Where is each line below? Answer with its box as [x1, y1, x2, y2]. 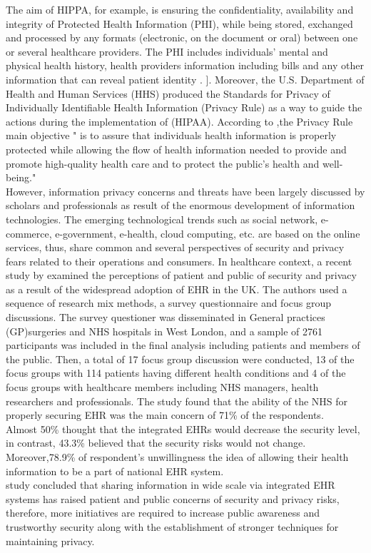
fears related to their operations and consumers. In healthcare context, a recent [6, 253, 352, 268]
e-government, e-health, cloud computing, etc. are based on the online [55, 225, 360, 240]
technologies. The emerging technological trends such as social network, [6, 211, 318, 226]
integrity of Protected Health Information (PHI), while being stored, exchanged [6, 16, 353, 31]
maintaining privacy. [6, 533, 95, 548]
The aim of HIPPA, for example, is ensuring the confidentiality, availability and [6, 2, 354, 16]
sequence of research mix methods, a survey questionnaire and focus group [6, 295, 332, 310]
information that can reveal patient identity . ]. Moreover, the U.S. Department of [6, 71, 365, 86]
